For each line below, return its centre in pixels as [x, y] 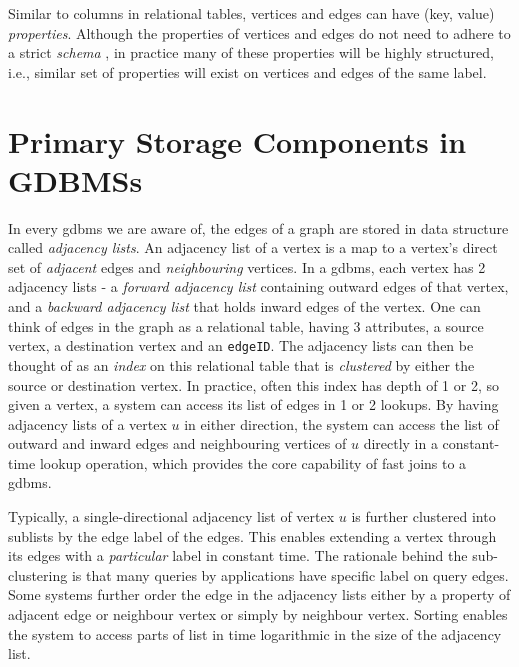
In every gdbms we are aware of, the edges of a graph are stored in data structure [258, 227]
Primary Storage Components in [237, 140]
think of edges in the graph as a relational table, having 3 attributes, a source [246, 325]
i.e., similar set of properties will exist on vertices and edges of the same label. [247, 71]
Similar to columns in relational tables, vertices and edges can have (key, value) [251, 13]
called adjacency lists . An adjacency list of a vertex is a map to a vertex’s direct [253, 247]
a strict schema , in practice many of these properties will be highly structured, [251, 52]
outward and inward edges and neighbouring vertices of [177, 443]
